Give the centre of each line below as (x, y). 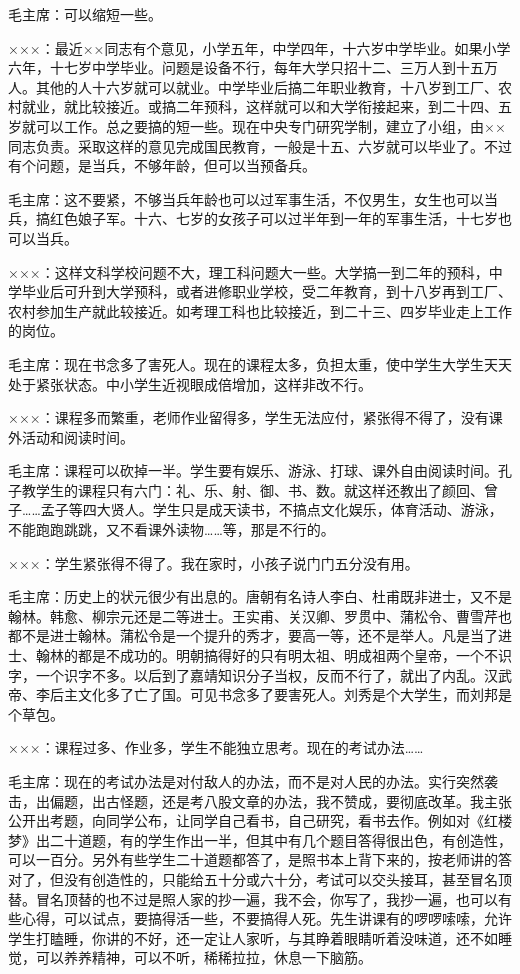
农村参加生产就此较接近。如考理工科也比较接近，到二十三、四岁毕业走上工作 (260, 310)
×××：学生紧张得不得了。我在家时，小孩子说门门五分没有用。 (213, 562)
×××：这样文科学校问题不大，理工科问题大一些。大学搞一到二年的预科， (248, 271)
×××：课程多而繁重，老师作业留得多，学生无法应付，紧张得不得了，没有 (248, 417)
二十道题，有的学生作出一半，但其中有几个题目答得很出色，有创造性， (280, 839)
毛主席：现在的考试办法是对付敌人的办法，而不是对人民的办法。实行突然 (246, 781)
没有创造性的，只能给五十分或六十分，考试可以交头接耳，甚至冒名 (280, 878)
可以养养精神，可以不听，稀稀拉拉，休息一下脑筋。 (203, 957)
